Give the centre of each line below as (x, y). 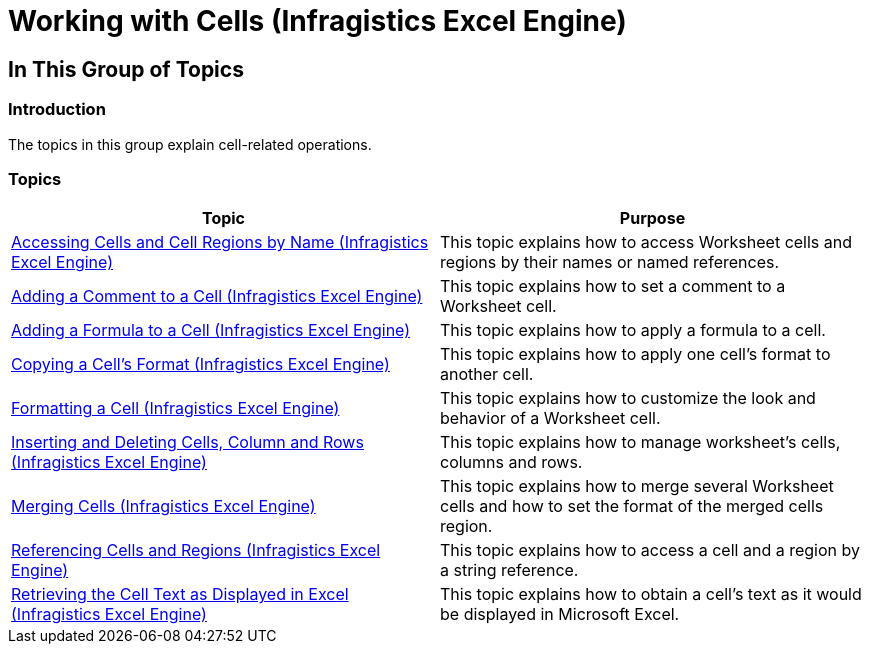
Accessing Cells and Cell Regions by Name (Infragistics (220, 242)
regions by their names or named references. (610, 262)
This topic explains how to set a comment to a (613, 286)
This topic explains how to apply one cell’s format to (635, 354)
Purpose (652, 218)
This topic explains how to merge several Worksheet (637, 486)
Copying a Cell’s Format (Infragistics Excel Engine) (200, 364)
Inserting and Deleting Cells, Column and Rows (187, 442)
